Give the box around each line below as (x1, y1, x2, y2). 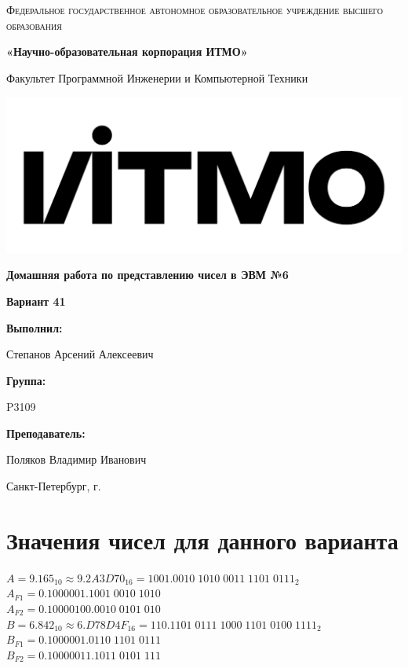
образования (6, 17, 62, 33)
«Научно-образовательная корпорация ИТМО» (6, 43, 248, 60)
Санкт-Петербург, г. (6, 478, 101, 494)
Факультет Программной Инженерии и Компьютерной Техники (6, 69, 308, 86)
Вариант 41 (6, 292, 66, 309)
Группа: (6, 372, 46, 388)
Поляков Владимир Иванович (6, 451, 147, 468)
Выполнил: (6, 319, 63, 336)
